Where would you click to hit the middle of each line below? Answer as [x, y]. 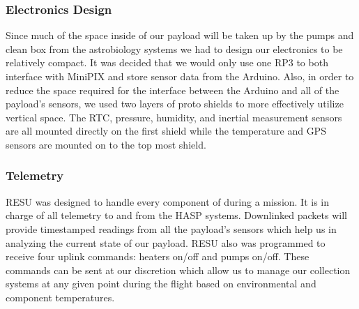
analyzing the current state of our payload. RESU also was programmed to [166, 242]
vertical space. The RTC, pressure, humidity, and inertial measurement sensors [174, 117]
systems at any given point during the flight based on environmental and [161, 284]
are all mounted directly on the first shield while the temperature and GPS [166, 131]
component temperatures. [60, 297]
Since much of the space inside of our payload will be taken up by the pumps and [180, 35]
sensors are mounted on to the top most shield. [106, 144]
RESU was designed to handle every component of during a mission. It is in [168, 201]
